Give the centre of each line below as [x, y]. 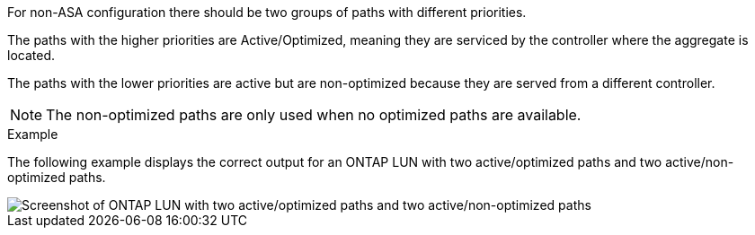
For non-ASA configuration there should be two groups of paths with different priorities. [267, 12]
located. [31, 55]
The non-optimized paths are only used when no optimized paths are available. [314, 115]
